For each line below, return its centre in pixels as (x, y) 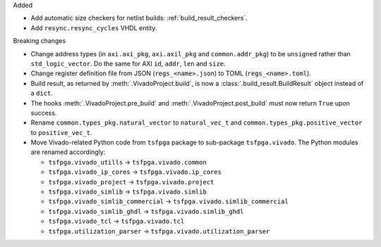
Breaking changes (40, 41)
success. (44, 113)
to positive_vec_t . (61, 132)
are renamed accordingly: (68, 152)
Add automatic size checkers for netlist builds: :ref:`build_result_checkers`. (139, 18)
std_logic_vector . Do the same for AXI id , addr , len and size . (128, 63)
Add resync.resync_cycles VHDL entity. (94, 27)
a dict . (42, 93)
